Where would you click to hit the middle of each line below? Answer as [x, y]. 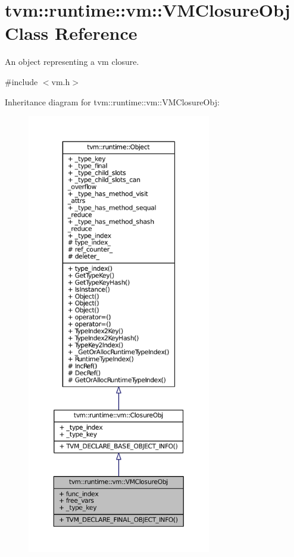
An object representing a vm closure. [72, 62]
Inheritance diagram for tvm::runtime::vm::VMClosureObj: [112, 101]
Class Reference [71, 33]
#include [21, 81]
